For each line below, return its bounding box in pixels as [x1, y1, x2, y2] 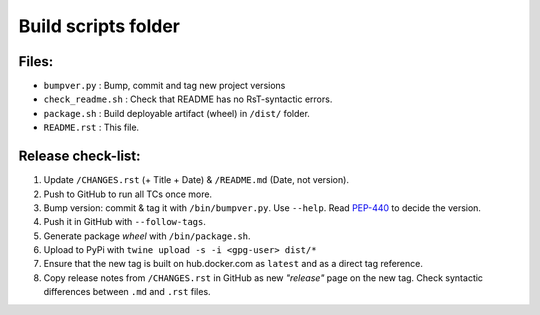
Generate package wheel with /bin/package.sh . [43, 230, 251, 242]
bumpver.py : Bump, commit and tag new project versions [43, 80, 286, 92]
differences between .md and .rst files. [43, 286, 211, 298]
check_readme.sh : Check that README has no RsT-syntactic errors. [43, 93, 333, 105]
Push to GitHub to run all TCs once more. [43, 188, 213, 200]
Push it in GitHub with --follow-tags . [43, 216, 207, 228]
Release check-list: [18, 148, 141, 165]
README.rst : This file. [43, 121, 140, 134]
